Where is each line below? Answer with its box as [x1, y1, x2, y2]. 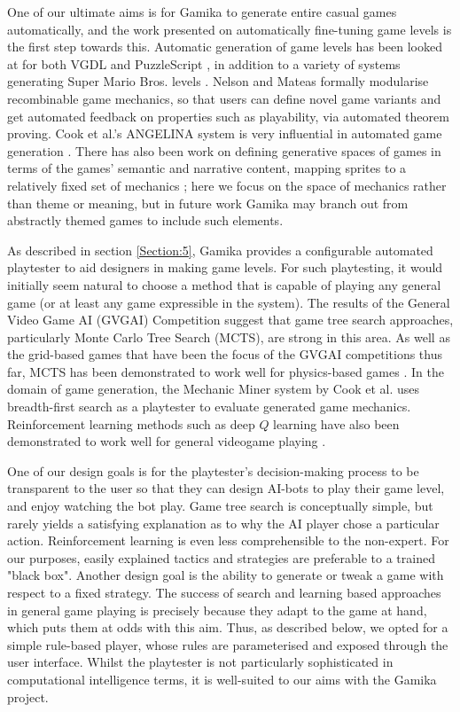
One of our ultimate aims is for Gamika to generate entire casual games [7, 3, 397, 20]
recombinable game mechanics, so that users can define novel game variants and [7, 89, 441, 107]
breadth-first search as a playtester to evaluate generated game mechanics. [7, 397, 411, 416]
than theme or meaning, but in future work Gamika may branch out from [7, 193, 409, 212]
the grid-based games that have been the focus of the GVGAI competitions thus [7, 345, 442, 364]
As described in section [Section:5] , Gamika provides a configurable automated [7, 240, 433, 259]
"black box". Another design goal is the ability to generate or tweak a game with [7, 566, 444, 584]
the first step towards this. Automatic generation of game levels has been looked [7, 37, 442, 56]
